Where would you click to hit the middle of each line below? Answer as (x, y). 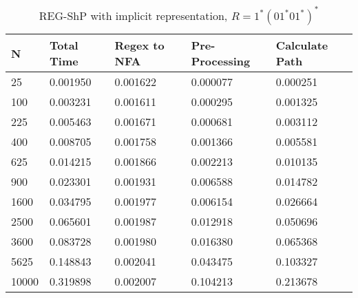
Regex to (139, 45)
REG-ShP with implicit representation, (133, 15)
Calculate (302, 45)
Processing (221, 61)
